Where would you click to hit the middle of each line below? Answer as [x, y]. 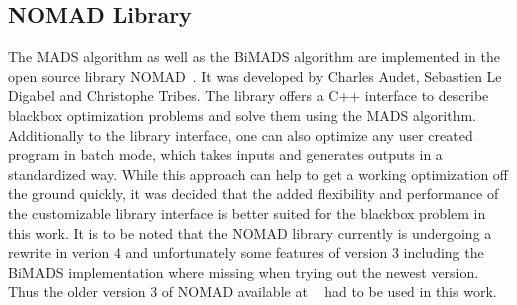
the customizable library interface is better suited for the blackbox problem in [247, 212]
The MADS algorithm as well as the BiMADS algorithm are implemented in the [254, 56]
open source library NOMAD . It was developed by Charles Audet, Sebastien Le [255, 75]
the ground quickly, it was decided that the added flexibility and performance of [253, 193]
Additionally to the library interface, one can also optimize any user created [240, 134]
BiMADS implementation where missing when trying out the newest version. [243, 271]
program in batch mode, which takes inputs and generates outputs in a [225, 154]
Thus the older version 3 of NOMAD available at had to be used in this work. [252, 291]
